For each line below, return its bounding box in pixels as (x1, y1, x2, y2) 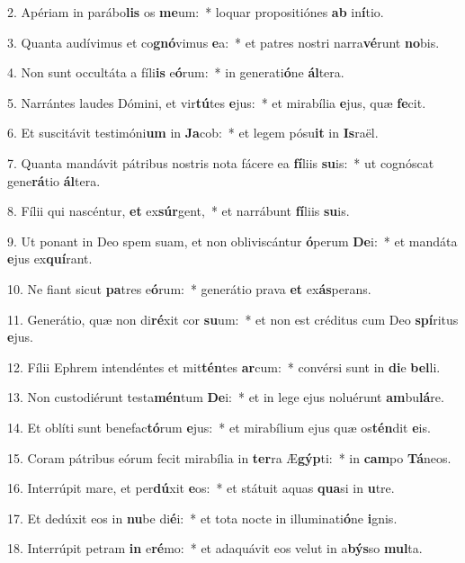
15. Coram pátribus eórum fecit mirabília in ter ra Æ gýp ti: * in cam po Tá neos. (7, 448, 452, 467)
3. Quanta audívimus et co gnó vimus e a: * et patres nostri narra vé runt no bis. (7, 32, 440, 51)
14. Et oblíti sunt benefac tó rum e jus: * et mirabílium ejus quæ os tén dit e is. (7, 417, 431, 436)
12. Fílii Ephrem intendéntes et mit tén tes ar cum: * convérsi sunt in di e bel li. (7, 357, 441, 376)
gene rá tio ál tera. (7, 171, 101, 190)
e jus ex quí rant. (7, 249, 93, 268)
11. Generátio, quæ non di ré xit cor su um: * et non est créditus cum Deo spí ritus (7, 309, 459, 328)
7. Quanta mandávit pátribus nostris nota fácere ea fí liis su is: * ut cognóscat (7, 153, 434, 172)
